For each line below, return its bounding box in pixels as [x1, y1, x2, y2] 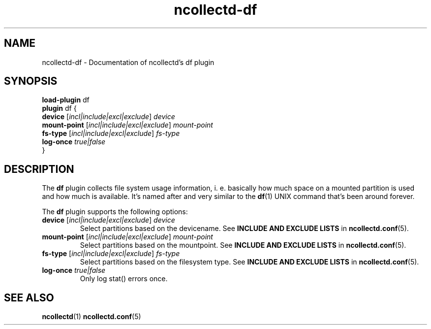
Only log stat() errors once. [80, 274, 168, 283]
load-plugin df [42, 96, 90, 104]
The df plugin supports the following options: [42, 207, 188, 216]
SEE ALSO [4, 291, 54, 304]
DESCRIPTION [4, 163, 74, 175]
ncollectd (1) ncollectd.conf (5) [42, 312, 141, 321]
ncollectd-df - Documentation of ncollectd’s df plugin [42, 58, 215, 66]
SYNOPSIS [4, 75, 58, 88]
